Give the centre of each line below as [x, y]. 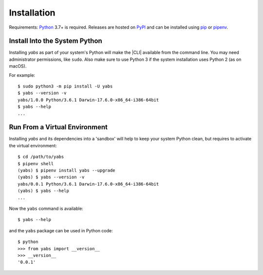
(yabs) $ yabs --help [43, 191]
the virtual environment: [33, 145]
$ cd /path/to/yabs [41, 157]
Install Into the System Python [56, 41]
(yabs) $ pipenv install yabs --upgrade [66, 171]
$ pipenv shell [36, 163]
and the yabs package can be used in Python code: [61, 230]
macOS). [18, 66]
